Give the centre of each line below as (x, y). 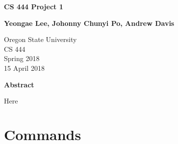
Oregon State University (40, 39)
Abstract (19, 84)
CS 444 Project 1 (34, 6)
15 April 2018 (24, 68)
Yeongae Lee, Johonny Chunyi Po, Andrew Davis (89, 23)
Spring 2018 (22, 58)
